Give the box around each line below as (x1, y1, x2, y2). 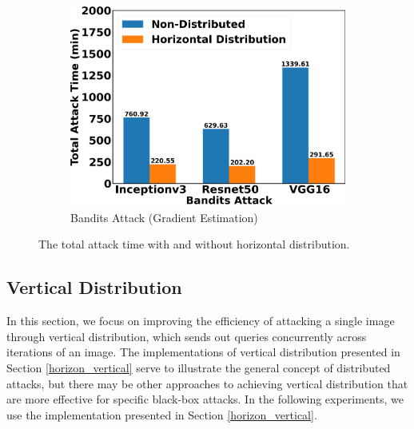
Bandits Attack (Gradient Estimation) (70, 209, 258, 225)
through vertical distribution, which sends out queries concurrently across (6, 328, 367, 344)
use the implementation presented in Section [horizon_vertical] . (6, 406, 317, 423)
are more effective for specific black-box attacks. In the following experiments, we (6, 391, 404, 407)
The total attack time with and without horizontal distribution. (38, 236, 350, 252)
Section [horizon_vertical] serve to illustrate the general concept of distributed (6, 359, 391, 375)
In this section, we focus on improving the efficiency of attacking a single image (6, 312, 395, 329)
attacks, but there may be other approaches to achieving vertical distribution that (6, 375, 408, 391)
